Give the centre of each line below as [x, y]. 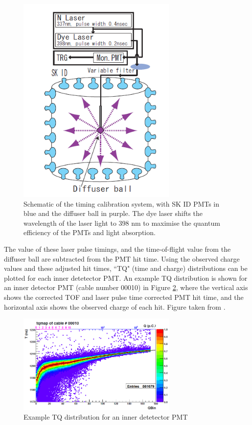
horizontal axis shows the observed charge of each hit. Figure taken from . [115, 306]
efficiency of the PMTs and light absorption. [90, 232]
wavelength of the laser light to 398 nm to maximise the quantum [122, 223]
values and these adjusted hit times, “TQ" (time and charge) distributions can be [126, 268]
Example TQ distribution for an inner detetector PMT [106, 417]
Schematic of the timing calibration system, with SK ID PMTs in [122, 203]
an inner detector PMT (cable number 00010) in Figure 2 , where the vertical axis [126, 287]
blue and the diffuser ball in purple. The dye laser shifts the [113, 213]
